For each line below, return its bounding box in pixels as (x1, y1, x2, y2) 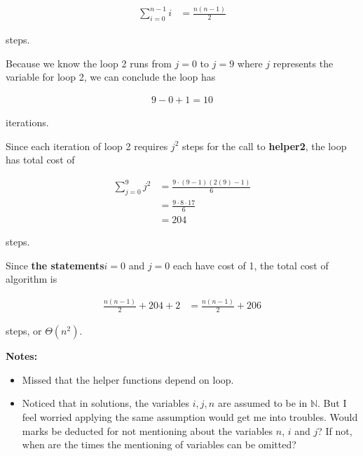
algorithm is (6, 271, 57, 286)
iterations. (6, 114, 49, 129)
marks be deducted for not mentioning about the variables (22, 423, 273, 438)
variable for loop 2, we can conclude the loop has (6, 69, 216, 84)
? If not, (317, 423, 352, 438)
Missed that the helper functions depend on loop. (22, 372, 234, 387)
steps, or (6, 323, 42, 338)
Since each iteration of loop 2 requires (6, 138, 168, 153)
